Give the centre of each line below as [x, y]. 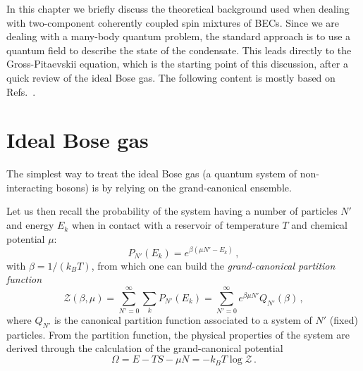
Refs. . [21, 91]
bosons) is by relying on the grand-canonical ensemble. [174, 187]
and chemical [320, 225]
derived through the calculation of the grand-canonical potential [145, 348]
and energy [30, 225]
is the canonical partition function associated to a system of [183, 320]
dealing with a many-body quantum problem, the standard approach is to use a [179, 36]
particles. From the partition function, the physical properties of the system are [178, 334]
